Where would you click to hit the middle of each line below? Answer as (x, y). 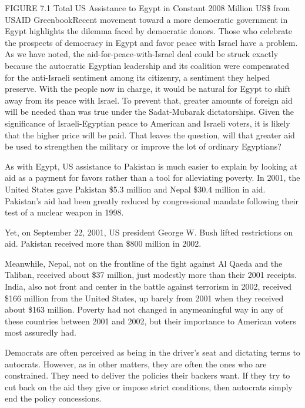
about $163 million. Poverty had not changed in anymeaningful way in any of (144, 309)
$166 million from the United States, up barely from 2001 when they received (144, 298)
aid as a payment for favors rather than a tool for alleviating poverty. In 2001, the (152, 178)
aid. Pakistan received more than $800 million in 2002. (103, 243)
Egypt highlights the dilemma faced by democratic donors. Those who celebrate (148, 31)
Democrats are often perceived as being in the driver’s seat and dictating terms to (152, 352)
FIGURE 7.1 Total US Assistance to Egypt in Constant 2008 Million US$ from (148, 8)
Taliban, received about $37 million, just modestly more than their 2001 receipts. (151, 275)
